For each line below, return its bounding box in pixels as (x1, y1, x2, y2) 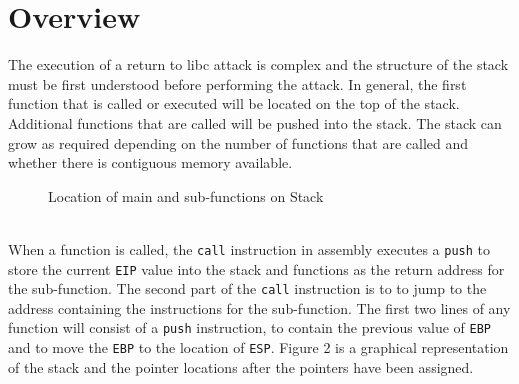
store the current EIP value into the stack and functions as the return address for (8, 258, 505, 279)
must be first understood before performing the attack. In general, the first (8, 73, 467, 94)
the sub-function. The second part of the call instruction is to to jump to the (8, 278, 487, 299)
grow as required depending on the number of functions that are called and (8, 132, 469, 153)
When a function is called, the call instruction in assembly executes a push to (8, 238, 490, 259)
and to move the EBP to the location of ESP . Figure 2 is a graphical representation (8, 337, 509, 358)
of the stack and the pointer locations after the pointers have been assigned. (8, 356, 474, 377)
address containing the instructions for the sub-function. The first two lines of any (8, 297, 511, 318)
